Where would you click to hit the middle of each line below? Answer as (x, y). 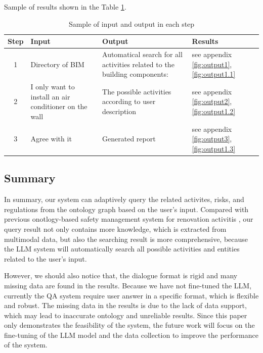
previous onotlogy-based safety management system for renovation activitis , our (129, 219)
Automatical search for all (142, 54)
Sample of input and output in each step (131, 23)
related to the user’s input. (46, 258)
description (119, 111)
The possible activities (137, 91)
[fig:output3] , (212, 139)
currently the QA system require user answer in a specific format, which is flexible (131, 295)
